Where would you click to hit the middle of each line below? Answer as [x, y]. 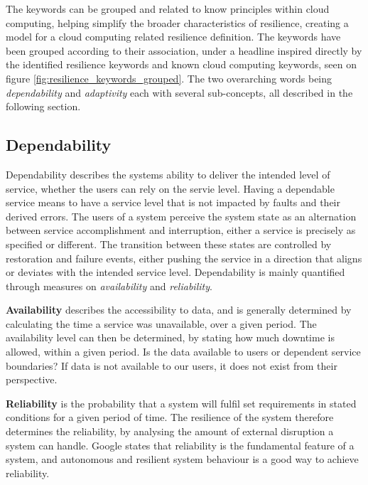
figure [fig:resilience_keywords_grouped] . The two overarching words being [169, 78]
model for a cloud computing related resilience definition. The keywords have [173, 37]
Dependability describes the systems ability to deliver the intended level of [168, 174]
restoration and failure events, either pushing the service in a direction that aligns [184, 258]
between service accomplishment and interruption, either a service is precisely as [181, 230]
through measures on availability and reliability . [109, 286]
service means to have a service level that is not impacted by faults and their [173, 202]
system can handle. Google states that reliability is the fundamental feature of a [180, 445]
